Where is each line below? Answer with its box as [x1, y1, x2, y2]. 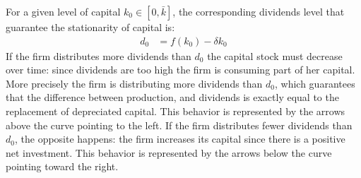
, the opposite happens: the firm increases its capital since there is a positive [14, 131, 345, 146]
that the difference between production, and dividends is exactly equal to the [6, 90, 339, 105]
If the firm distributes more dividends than [6, 48, 191, 63]
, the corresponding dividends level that [172, 4, 345, 18]
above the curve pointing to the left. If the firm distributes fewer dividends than [6, 117, 353, 132]
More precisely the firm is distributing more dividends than [6, 76, 263, 90]
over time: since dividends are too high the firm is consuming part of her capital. [6, 62, 355, 77]
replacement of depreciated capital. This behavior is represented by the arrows [6, 104, 345, 118]
